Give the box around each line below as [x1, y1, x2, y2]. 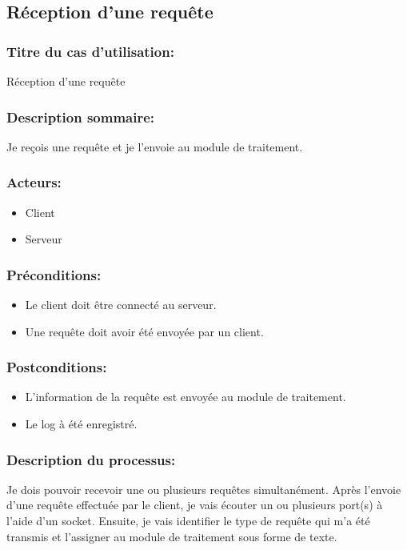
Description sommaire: [6, 106, 155, 126]
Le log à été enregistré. [25, 416, 138, 432]
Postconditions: [6, 357, 107, 377]
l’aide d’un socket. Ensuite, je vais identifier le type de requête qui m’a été [6, 512, 370, 529]
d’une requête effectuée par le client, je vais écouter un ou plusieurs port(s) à [6, 496, 383, 513]
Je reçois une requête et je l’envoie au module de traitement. [6, 138, 303, 155]
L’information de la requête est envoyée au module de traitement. [25, 388, 346, 405]
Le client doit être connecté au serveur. [25, 296, 217, 313]
